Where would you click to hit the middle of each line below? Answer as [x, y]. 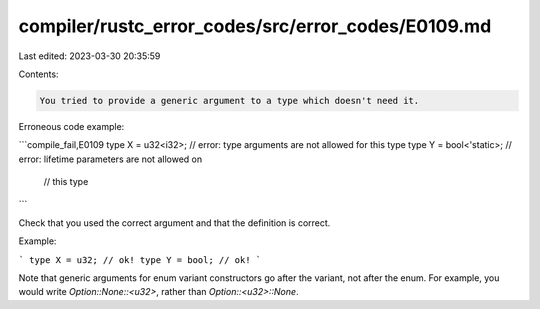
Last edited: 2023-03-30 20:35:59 [89, 56]
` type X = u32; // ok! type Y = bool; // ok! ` [140, 259]
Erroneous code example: [71, 126]
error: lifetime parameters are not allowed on [110, 159]
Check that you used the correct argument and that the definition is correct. [174, 222]
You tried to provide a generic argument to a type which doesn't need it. [229, 100]
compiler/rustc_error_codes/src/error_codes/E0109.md [255, 26]
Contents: [38, 74]
